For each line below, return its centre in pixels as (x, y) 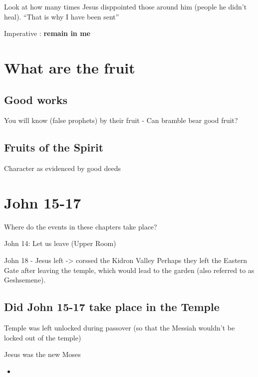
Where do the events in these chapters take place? (81, 226)
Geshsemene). (25, 280)
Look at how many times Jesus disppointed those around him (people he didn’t (126, 6)
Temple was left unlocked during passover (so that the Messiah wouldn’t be (120, 328)
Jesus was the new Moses (42, 354)
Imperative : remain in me (47, 33)
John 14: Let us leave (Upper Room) (60, 243)
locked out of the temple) (43, 337)
